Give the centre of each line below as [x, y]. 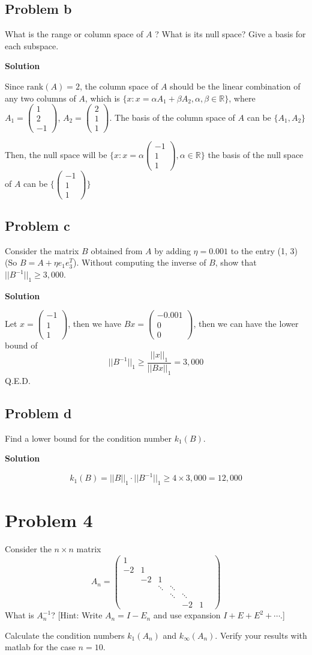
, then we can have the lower [246, 323]
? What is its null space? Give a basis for [230, 34]
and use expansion [187, 615]
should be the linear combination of [235, 86]
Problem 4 [49, 520]
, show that [236, 262]
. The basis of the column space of [172, 117]
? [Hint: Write [77, 615]
